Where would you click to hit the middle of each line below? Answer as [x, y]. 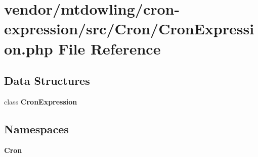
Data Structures [47, 81]
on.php [29, 48]
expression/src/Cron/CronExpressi [129, 29]
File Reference [110, 48]
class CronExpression [41, 101]
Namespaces [36, 128]
